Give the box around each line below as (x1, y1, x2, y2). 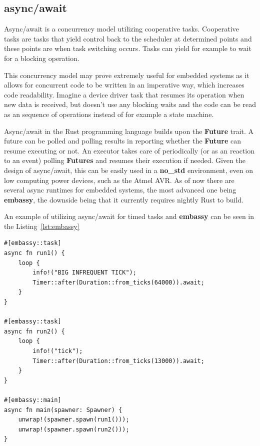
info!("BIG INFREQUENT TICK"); (32, 269, 136, 276)
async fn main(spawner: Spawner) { (4, 406, 122, 413)
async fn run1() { (4, 249, 65, 257)
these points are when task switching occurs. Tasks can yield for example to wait (4, 43, 251, 53)
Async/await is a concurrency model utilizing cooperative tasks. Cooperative (4, 23, 239, 34)
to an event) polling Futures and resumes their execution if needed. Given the (4, 155, 245, 165)
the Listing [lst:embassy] (4, 220, 79, 231)
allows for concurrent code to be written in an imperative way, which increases (4, 79, 244, 90)
